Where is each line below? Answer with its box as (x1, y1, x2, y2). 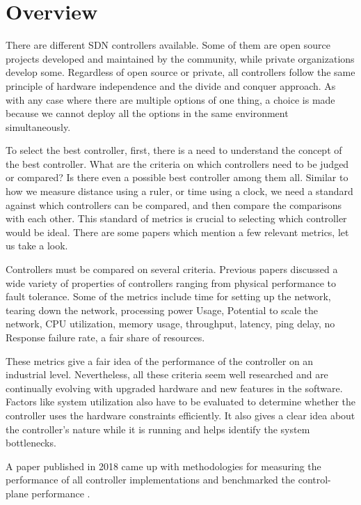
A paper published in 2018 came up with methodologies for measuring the (6, 458, 321, 473)
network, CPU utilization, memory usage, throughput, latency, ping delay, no (6, 316, 335, 331)
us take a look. (6, 238, 68, 253)
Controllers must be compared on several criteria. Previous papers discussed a (6, 262, 338, 277)
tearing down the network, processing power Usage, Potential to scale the (6, 302, 319, 317)
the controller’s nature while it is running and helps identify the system (6, 421, 310, 436)
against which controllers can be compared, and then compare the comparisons (6, 197, 342, 212)
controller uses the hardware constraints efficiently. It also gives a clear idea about (6, 407, 355, 422)
